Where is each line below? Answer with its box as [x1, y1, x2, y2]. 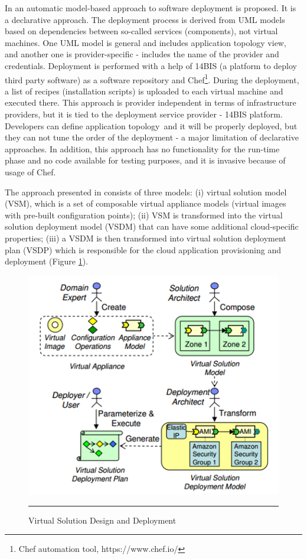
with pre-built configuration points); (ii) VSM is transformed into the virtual [5, 208, 283, 221]
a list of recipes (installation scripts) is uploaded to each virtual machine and [5, 84, 283, 97]
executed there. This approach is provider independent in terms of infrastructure [5, 96, 296, 109]
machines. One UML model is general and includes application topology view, [5, 36, 286, 48]
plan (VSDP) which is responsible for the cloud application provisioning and [5, 243, 281, 256]
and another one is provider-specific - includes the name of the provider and [5, 48, 279, 60]
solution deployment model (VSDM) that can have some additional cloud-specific [5, 220, 299, 233]
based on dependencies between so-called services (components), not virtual [5, 25, 278, 37]
